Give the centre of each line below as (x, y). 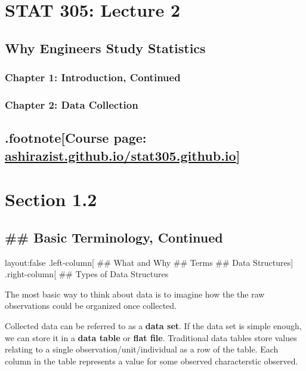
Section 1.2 (51, 199)
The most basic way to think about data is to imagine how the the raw (135, 294)
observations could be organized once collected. (91, 306)
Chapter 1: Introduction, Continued (93, 77)
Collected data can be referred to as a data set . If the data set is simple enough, (153, 325)
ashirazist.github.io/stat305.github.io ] (123, 155)
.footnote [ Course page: (76, 138)
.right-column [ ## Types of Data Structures (87, 274)
